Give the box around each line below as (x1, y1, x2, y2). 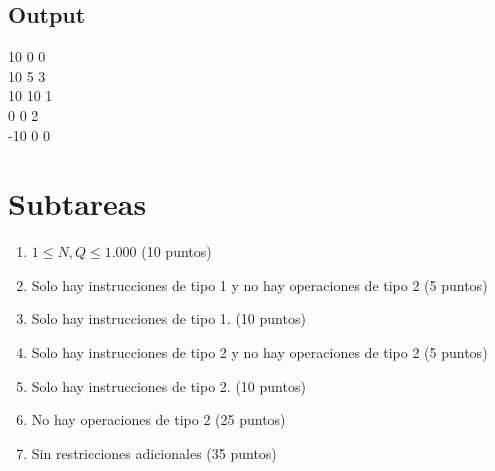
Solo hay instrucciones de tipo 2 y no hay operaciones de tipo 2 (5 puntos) (31, 342, 488, 363)
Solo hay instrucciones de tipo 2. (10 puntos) (31, 375, 306, 396)
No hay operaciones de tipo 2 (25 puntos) (31, 409, 286, 430)
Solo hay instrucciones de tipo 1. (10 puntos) (31, 308, 306, 329)
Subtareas (8, 183, 147, 224)
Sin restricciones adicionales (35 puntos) (31, 442, 277, 463)
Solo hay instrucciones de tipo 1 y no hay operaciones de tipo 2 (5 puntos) (31, 274, 488, 295)
